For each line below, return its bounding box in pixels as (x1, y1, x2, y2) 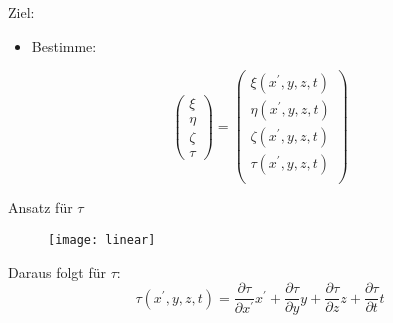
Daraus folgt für (8, 261, 106, 282)
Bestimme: (31, 35, 97, 56)
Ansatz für (8, 197, 73, 218)
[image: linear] (48, 233, 156, 247)
